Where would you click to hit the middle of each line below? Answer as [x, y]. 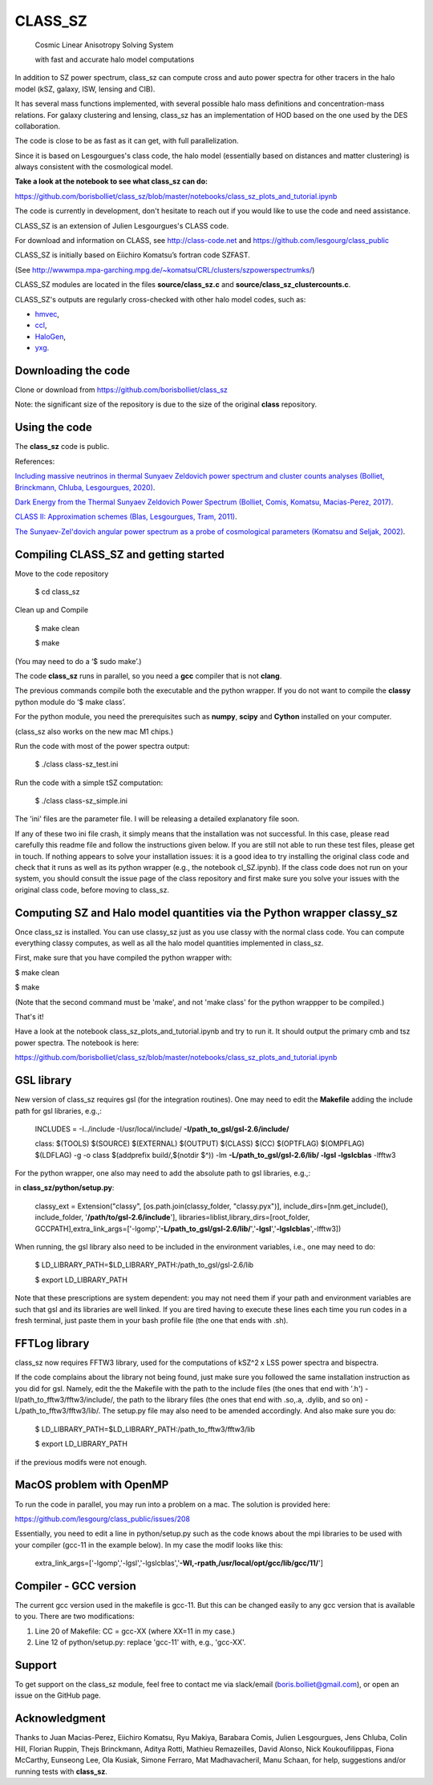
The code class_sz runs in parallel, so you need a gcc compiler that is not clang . [148, 676]
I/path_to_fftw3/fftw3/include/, [65, 1400]
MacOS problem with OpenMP [92, 1485]
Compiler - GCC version [75, 1586]
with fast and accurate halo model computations [115, 59]
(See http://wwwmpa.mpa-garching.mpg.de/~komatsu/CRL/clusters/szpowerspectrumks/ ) [165, 269]
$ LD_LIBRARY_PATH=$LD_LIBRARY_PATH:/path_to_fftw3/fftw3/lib [145, 1429]
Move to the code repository [62, 573]
